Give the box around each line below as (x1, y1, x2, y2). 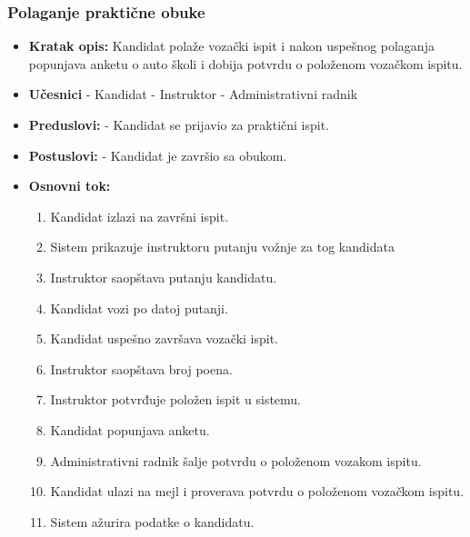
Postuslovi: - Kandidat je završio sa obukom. (28, 145, 287, 164)
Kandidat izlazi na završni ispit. (50, 206, 229, 225)
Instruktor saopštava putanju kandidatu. (50, 267, 277, 286)
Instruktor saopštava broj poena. (50, 359, 233, 378)
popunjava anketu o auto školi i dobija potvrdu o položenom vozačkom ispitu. (28, 54, 463, 73)
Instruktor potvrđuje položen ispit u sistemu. (50, 390, 302, 409)
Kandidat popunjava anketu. (50, 420, 210, 439)
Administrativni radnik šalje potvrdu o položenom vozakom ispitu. (50, 451, 422, 470)
